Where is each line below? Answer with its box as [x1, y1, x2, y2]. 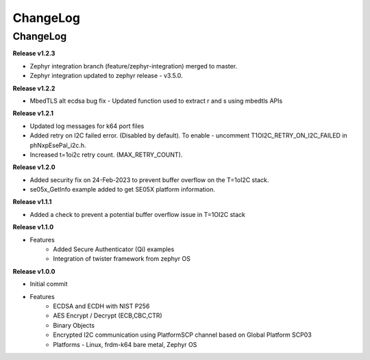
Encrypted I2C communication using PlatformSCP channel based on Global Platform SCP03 [53, 331, 312, 339]
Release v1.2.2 [12, 84, 56, 92]
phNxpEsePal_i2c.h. [29, 141, 86, 149]
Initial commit [29, 280, 68, 288]
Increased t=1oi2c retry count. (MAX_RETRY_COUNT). [29, 151, 183, 159]
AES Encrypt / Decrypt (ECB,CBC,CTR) [53, 311, 162, 320]
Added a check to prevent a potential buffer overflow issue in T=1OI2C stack [29, 210, 246, 218]
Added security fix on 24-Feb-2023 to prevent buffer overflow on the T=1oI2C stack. [29, 175, 269, 184]
